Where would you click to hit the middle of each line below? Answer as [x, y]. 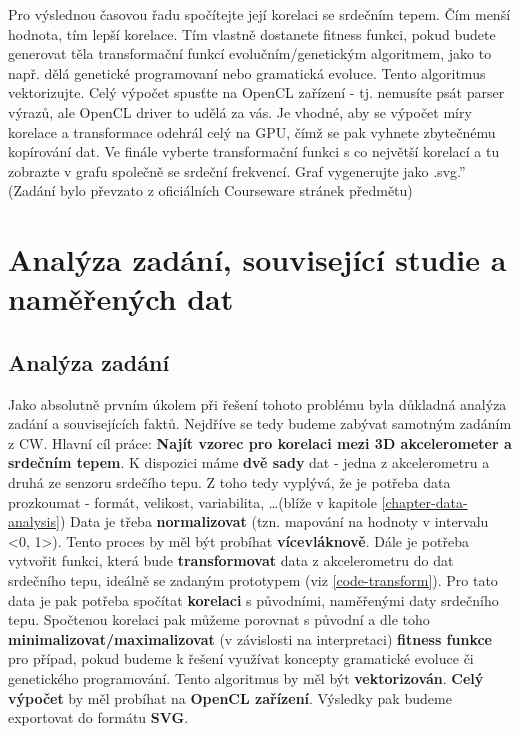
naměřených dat [121, 298]
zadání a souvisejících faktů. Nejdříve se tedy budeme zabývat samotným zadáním [260, 423]
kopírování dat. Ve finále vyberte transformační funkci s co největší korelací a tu [254, 151]
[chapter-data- [424, 501]
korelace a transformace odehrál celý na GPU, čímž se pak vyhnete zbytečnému [252, 131]
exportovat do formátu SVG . [98, 717]
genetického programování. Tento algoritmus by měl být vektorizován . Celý [246, 678]
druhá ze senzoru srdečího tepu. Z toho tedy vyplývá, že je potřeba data [229, 482]
